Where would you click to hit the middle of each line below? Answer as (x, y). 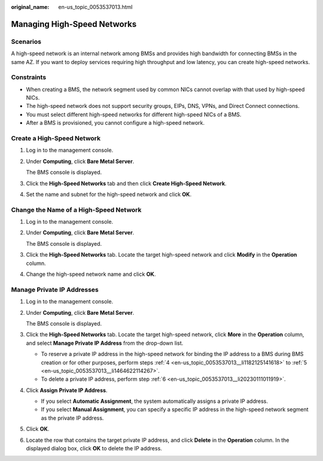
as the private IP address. (72, 418)
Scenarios (26, 41)
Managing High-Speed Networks (74, 24)
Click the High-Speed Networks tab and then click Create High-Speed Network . (126, 183)
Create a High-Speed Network (56, 138)
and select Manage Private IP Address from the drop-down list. (105, 343)
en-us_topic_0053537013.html (95, 7)
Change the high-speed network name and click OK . (91, 274)
